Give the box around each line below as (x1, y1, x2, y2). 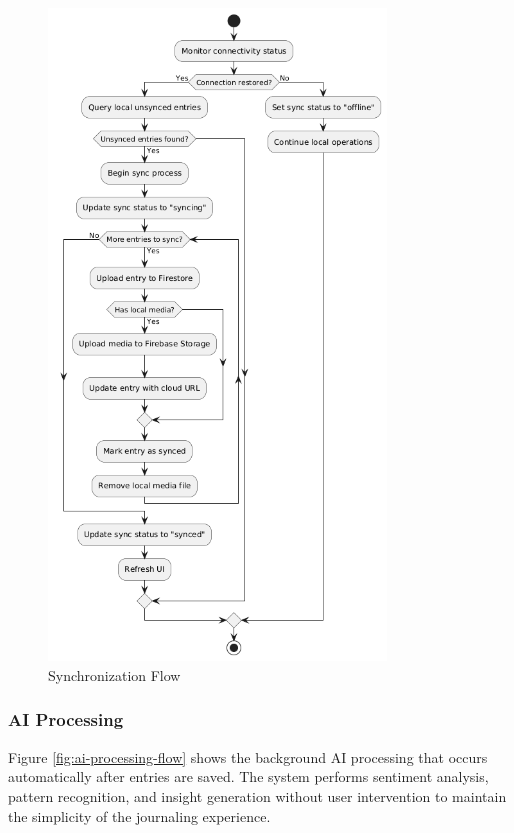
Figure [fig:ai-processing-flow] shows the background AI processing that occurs (8, 746, 488, 767)
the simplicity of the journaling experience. (8, 805, 271, 826)
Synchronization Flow (48, 664, 181, 685)
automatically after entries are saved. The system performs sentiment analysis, (8, 766, 489, 787)
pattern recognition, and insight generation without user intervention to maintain (8, 785, 507, 806)
